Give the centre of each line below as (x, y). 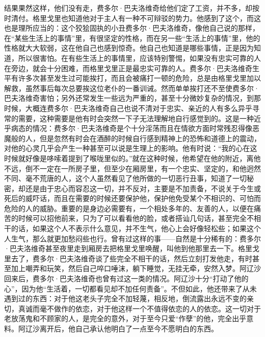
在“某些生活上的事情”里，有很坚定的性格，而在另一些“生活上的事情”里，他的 (132, 38)
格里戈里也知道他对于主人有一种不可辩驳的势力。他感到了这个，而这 (147, 18)
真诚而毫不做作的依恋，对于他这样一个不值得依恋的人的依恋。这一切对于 (139, 308)
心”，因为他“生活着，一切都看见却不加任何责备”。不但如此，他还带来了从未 (130, 288)
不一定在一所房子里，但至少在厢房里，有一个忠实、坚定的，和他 (139, 168)
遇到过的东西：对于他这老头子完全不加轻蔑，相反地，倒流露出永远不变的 (125, 298)
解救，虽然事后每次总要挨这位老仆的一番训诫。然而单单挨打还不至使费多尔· (132, 88)
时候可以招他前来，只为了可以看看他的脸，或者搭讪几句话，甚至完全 (132, 218)
